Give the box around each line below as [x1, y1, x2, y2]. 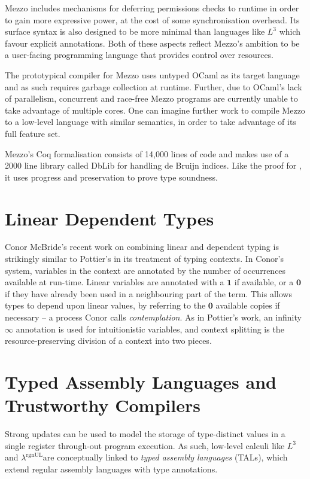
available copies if [215, 299, 280, 312]
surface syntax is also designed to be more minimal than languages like [5, 25, 265, 38]
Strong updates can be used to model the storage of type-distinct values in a [5, 428, 285, 440]
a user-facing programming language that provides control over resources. [5, 48, 274, 61]
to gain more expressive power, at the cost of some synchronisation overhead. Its [5, 13, 300, 26]
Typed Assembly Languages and [5, 369, 276, 393]
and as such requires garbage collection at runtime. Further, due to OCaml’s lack [5, 80, 302, 93]
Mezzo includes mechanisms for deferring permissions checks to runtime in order [5, 2, 299, 14]
